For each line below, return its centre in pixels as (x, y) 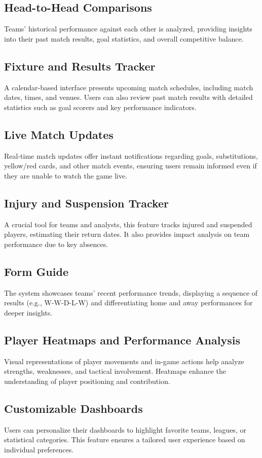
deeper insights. (28, 312)
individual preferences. (39, 449)
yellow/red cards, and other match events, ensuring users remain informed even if (130, 166)
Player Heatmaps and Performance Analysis (122, 340)
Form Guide (36, 271)
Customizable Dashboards (73, 408)
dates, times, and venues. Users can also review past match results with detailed (128, 97)
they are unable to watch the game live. (66, 175)
